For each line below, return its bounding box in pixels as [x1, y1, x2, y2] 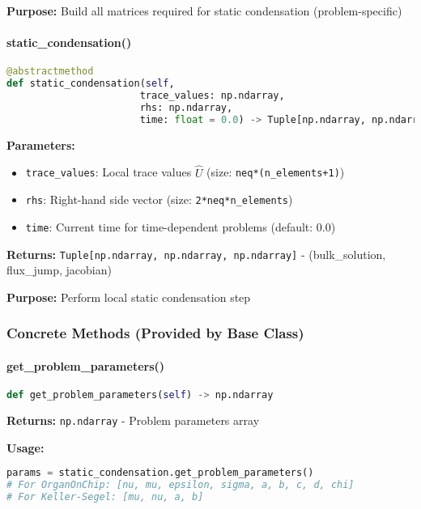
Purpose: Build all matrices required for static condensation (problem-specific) [6, 2, 402, 19]
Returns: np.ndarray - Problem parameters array [6, 411, 260, 428]
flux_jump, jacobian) [6, 261, 112, 278]
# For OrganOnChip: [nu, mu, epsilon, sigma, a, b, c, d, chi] [6, 479, 355, 491]
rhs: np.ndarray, [139, 102, 233, 114]
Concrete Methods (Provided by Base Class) [6, 323, 304, 343]
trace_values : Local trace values [25, 163, 192, 180]
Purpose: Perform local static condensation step [6, 288, 251, 305]
